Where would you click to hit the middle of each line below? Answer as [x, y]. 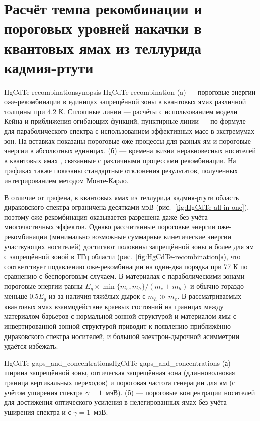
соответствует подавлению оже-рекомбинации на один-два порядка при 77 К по [126, 266]
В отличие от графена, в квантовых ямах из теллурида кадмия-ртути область [122, 197]
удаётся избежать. [31, 346]
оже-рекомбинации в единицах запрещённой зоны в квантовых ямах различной [125, 101]
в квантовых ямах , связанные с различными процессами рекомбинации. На [120, 160]
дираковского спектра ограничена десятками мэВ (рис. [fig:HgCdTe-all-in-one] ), [127, 207]
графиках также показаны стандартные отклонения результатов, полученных [121, 170]
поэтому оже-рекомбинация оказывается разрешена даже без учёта [106, 217]
